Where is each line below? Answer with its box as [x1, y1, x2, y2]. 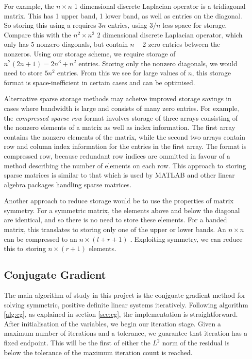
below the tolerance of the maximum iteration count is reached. [4, 347, 193, 357]
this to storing [4, 243, 46, 253]
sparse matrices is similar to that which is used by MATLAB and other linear [4, 170, 235, 180]
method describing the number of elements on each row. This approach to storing [4, 160, 246, 170]
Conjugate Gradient [4, 267, 106, 282]
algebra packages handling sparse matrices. [4, 179, 132, 189]
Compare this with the [4, 29, 71, 39]
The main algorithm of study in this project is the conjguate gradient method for [4, 290, 246, 300]
